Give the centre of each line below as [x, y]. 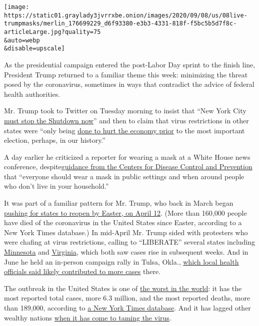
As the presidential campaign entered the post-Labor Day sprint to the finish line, [130, 64]
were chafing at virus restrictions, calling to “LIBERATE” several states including [130, 242]
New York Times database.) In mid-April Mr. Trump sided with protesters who [126, 232]
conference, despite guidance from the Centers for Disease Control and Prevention [128, 166]
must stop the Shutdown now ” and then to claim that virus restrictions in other [126, 120]
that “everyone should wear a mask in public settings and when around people [124, 176]
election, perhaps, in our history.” [55, 140]
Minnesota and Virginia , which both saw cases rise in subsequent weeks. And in [126, 252]
